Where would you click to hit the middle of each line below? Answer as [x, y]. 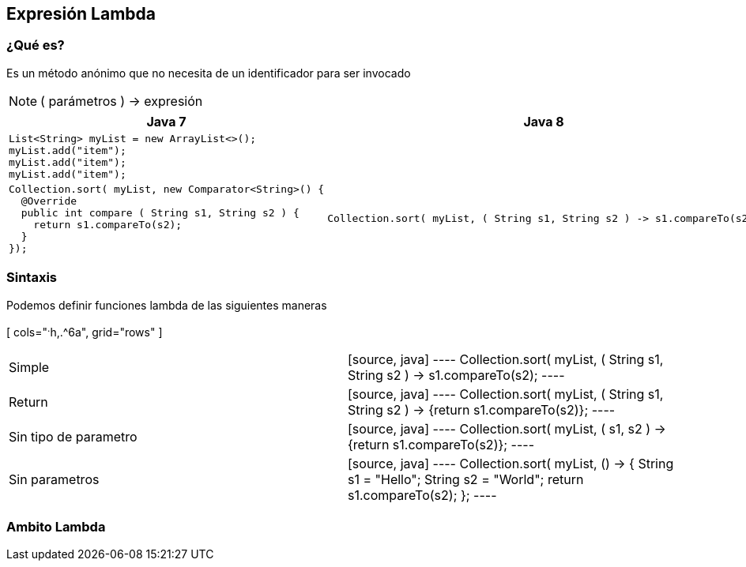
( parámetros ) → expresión [122, 101]
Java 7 [166, 121]
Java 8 [544, 121]
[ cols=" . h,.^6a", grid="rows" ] [85, 330]
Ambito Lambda [56, 526]
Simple [29, 368]
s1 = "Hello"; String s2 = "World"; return [466, 480]
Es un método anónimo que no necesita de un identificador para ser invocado [209, 73]
